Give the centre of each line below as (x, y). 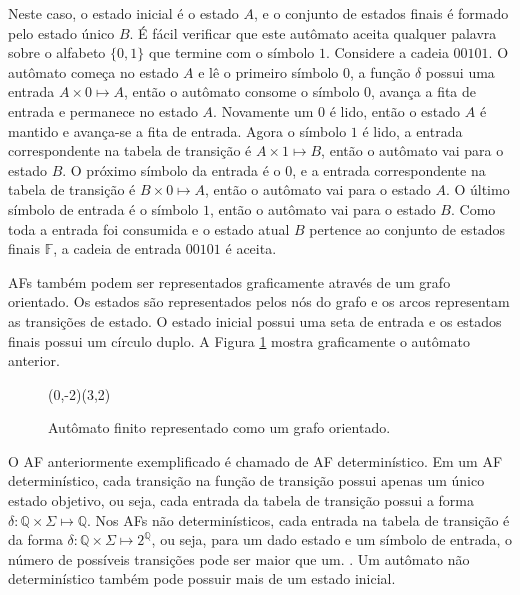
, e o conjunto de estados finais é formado (381, 13)
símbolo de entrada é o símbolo (103, 208)
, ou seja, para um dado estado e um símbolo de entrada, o (331, 539)
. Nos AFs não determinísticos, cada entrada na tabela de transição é (298, 519)
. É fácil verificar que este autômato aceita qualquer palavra (313, 32)
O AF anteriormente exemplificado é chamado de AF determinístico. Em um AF (255, 460)
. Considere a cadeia (387, 52)
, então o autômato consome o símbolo (241, 91)
